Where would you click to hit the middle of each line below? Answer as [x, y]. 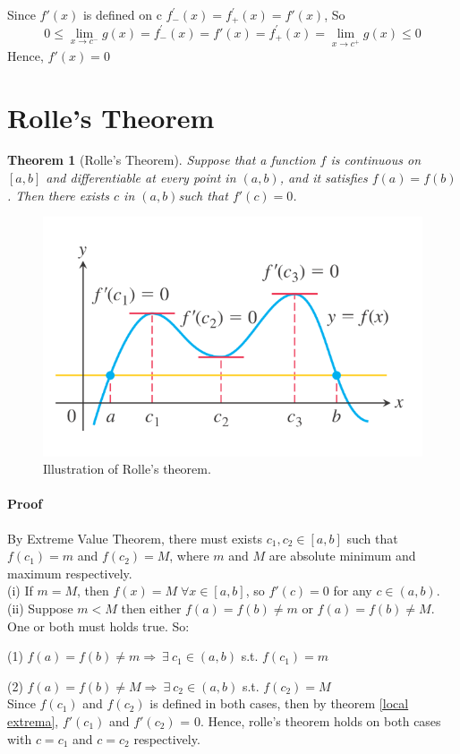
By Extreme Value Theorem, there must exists [135, 538]
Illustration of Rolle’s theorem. [127, 469]
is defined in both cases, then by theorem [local [279, 703]
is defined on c [122, 14]
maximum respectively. [70, 573]
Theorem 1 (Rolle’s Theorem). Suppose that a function [162, 160]
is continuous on [376, 160]
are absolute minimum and [342, 556]
